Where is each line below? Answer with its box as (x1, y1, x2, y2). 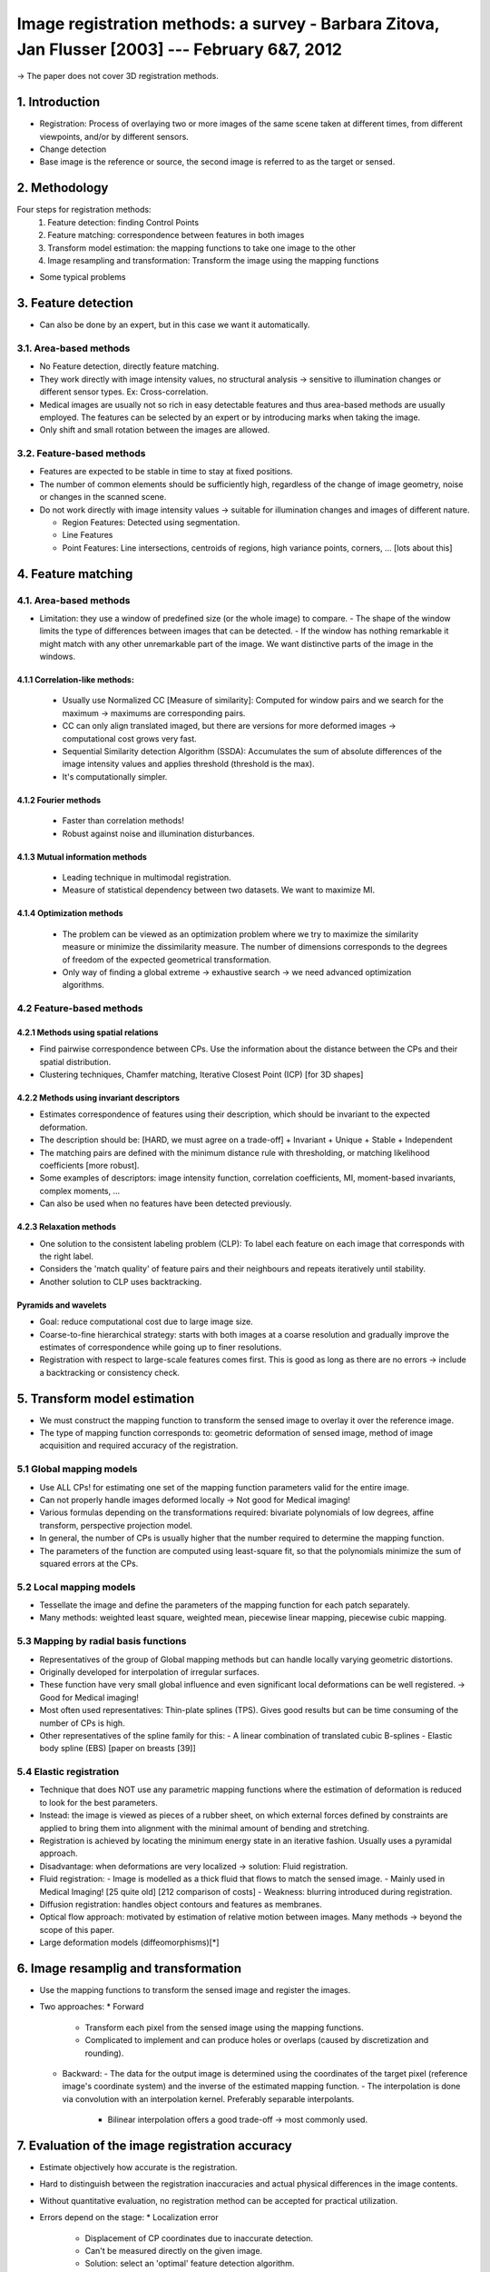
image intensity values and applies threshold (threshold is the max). (62, 759, 315, 770)
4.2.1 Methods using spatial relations (16, 1027, 159, 1038)
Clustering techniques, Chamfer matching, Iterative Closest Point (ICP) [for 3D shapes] (39, 1069, 364, 1081)
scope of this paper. (39, 1924, 115, 1935)
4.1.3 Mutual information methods (16, 851, 147, 862)
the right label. (39, 1251, 94, 1261)
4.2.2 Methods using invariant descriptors (16, 1092, 181, 1103)
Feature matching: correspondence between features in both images (47, 230, 305, 241)
